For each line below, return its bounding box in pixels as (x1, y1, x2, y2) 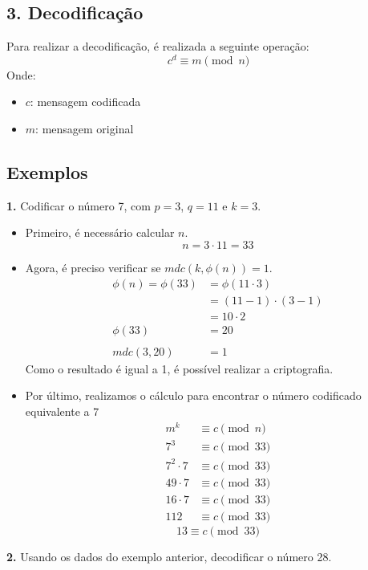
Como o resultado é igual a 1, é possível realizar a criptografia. (25, 360, 334, 377)
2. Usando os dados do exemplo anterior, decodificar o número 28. (6, 548, 332, 564)
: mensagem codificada (30, 93, 141, 110)
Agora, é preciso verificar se (25, 259, 161, 276)
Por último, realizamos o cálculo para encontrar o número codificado (25, 387, 362, 404)
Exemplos (6, 160, 88, 185)
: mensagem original (35, 120, 134, 137)
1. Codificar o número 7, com (6, 197, 151, 214)
